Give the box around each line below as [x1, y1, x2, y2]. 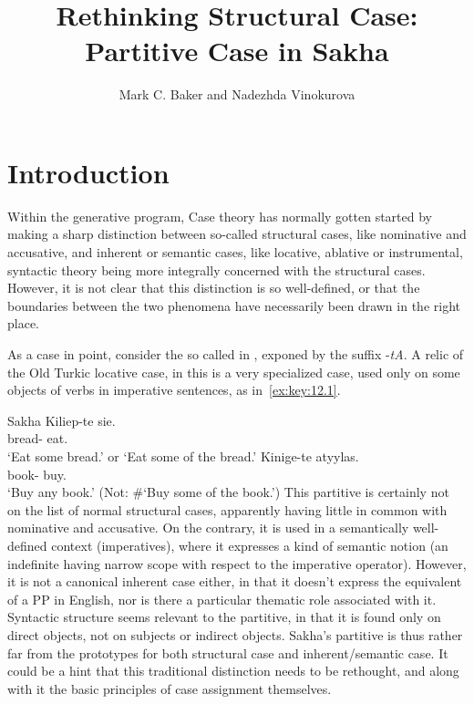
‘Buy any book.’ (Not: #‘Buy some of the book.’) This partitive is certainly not [7, 482, 449, 502]
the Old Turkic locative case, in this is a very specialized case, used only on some [7, 362, 460, 381]
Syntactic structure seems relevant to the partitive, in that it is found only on [7, 607, 441, 626]
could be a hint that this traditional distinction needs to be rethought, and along [7, 661, 459, 680]
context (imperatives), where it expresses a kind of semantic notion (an [51, 535, 448, 554]
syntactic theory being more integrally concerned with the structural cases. [7, 260, 426, 279]
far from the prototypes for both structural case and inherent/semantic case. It [7, 643, 448, 662]
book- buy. [7, 464, 67, 483]
